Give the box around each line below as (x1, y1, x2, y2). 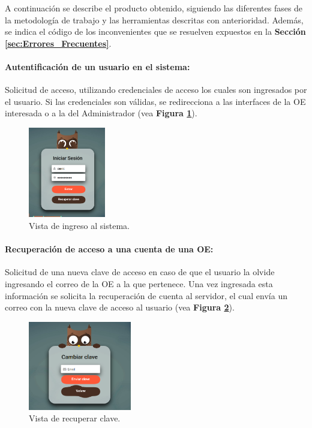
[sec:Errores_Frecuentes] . (5, 37, 112, 49)
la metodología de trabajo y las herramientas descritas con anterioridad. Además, (5, 13, 304, 26)
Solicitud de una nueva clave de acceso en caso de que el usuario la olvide (5, 266, 275, 278)
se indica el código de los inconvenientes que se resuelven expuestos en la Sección (5, 25, 306, 38)
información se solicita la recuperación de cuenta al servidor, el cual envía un (5, 289, 287, 302)
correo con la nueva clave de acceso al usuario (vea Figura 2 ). (5, 301, 235, 314)
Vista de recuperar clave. (29, 412, 121, 424)
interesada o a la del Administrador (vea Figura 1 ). (5, 107, 197, 119)
